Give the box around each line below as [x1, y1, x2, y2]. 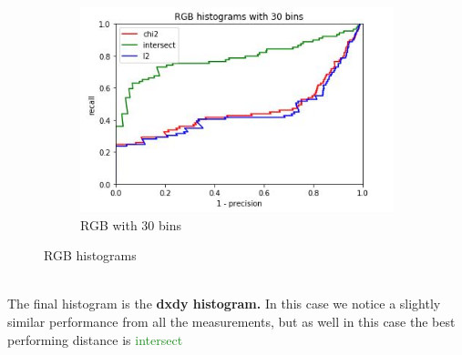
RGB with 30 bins [80, 215, 182, 234]
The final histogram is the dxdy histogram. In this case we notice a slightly [7, 294, 441, 313]
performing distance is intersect [7, 330, 183, 349]
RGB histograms [44, 246, 137, 265]
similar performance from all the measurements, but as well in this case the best [7, 311, 456, 330]
